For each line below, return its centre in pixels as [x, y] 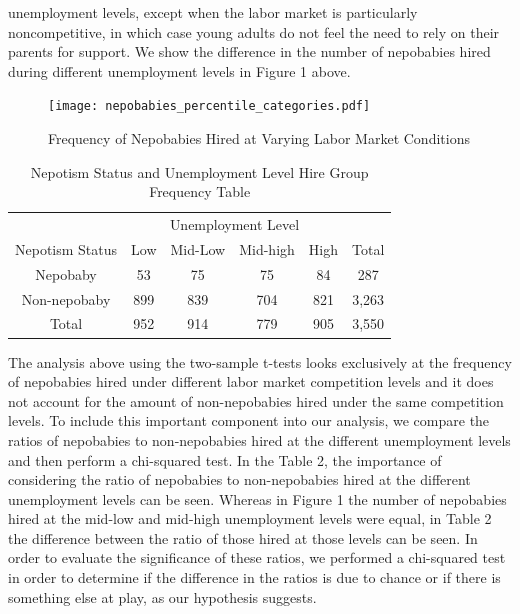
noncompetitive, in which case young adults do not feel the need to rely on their [254, 31]
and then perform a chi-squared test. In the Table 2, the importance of [225, 459]
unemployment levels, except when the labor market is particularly [213, 12]
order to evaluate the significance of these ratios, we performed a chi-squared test [257, 557]
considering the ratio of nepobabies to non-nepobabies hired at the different [239, 479]
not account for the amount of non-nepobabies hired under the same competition [256, 400]
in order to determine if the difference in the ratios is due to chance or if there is [254, 577]
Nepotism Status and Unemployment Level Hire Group [199, 171]
